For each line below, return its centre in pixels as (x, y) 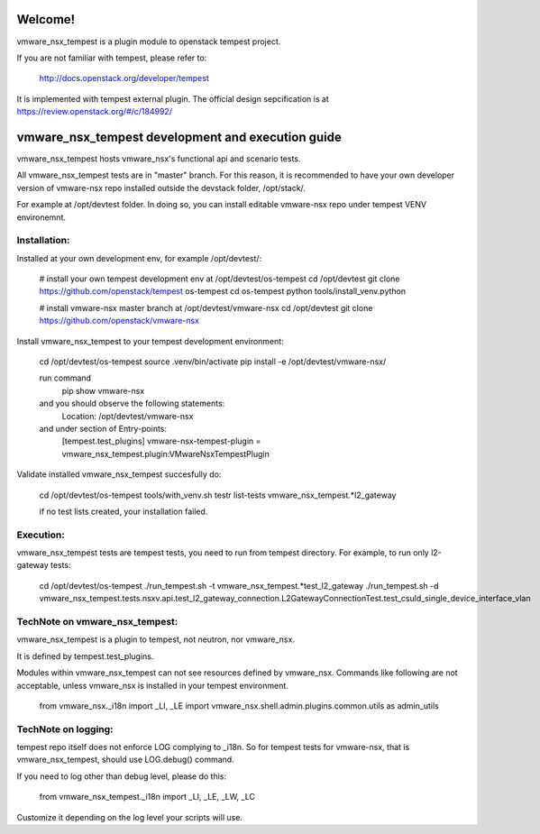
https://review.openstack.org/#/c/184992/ (95, 112)
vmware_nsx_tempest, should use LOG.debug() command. (125, 760)
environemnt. (41, 217)
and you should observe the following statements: (132, 403)
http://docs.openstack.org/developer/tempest (124, 78)
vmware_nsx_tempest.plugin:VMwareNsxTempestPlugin (165, 454)
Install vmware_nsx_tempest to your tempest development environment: (150, 341)
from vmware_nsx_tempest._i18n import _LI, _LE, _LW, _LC (147, 797)
